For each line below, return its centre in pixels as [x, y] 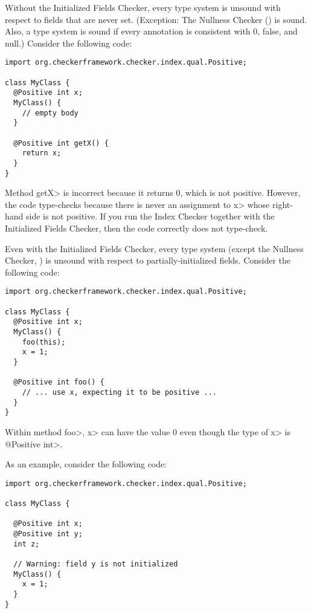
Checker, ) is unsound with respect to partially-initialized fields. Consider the [148, 260]
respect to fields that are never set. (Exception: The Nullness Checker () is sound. [156, 19]
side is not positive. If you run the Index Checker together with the [150, 216]
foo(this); [44, 342]
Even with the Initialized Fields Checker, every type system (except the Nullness [154, 248]
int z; [27, 544]
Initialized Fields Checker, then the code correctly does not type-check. [136, 228]
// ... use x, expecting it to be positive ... [119, 392]
